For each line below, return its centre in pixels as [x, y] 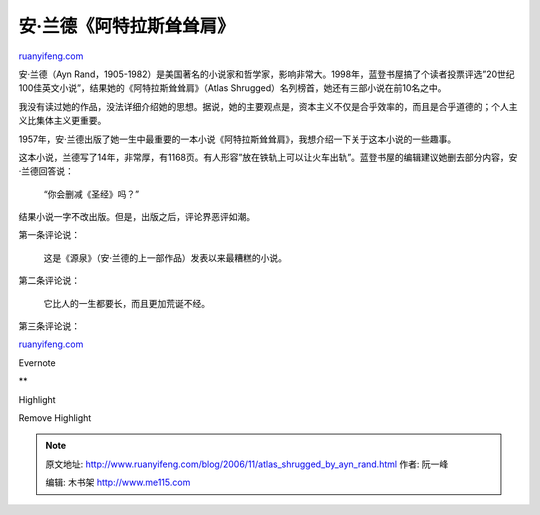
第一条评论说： [49, 235]
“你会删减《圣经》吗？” [91, 194]
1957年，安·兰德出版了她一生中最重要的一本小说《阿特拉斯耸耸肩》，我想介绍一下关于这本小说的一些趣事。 [237, 139]
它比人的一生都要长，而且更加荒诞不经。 [126, 303]
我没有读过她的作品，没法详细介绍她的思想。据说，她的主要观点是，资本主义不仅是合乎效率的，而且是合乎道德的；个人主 [268, 106]
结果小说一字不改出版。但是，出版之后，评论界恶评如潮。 [136, 217]
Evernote [37, 362]
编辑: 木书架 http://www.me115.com [118, 482]
